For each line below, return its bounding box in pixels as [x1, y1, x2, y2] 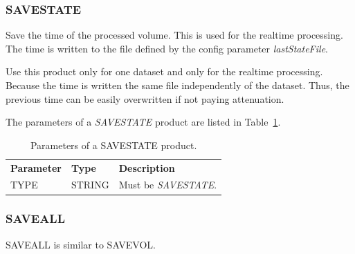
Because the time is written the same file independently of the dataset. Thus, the [6, 78, 349, 92]
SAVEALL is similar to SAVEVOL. [6, 237, 156, 251]
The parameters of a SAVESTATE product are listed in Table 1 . [6, 115, 281, 129]
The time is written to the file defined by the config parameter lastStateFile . [6, 41, 328, 55]
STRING [71, 177, 109, 192]
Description [118, 160, 175, 175]
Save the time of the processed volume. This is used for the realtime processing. [6, 28, 343, 42]
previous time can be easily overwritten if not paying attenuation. [6, 91, 284, 106]
